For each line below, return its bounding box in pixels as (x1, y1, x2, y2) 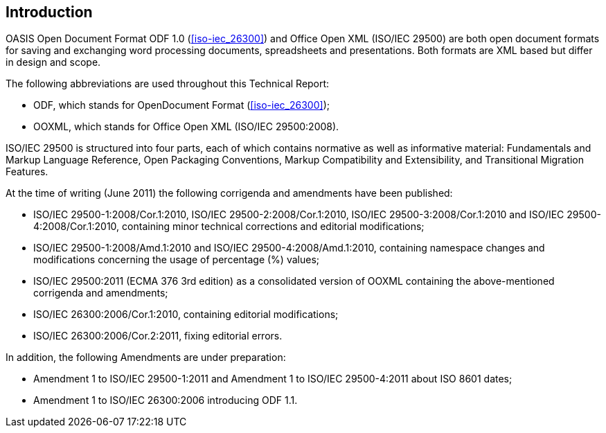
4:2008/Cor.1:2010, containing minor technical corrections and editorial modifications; (33, 220, 425, 233)
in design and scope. (6, 56, 101, 69)
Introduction (6, 3, 93, 21)
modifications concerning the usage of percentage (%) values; (33, 254, 320, 266)
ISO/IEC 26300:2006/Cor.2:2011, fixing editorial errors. (33, 330, 283, 342)
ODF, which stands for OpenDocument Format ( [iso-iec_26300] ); (33, 99, 330, 112)
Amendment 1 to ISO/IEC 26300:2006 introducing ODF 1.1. (33, 394, 298, 407)
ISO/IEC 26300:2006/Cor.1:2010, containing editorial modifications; (33, 308, 339, 321)
